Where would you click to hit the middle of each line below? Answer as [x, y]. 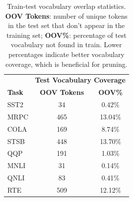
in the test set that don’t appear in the [66, 25]
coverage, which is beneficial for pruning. [66, 64]
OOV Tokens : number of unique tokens [66, 15]
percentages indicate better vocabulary [66, 54]
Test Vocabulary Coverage [80, 80]
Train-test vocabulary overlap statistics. [66, 6]
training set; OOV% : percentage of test [66, 35]
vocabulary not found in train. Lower [66, 44]
